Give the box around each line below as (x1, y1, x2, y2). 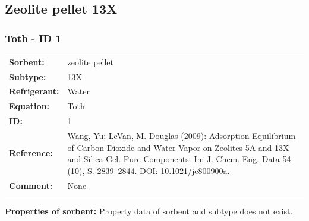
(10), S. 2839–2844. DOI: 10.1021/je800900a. (67, 164, 230, 176)
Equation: (9, 100, 50, 112)
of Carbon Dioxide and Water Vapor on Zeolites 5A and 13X (67, 141, 289, 153)
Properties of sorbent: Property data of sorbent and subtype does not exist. (5, 204, 293, 217)
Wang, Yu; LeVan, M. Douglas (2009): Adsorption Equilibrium (67, 129, 296, 141)
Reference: (9, 147, 53, 159)
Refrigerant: (9, 85, 59, 97)
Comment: (9, 179, 53, 191)
